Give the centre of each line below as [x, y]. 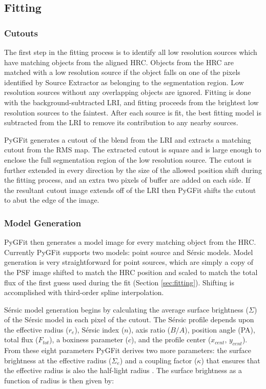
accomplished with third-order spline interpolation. [84, 292]
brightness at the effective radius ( [58, 360]
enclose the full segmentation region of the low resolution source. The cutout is [128, 159]
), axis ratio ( [149, 329]
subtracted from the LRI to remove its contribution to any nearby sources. [121, 122]
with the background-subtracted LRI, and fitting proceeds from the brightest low [131, 102]
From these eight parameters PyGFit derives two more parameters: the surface [128, 350]
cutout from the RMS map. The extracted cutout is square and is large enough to [133, 150]
